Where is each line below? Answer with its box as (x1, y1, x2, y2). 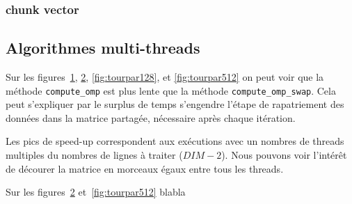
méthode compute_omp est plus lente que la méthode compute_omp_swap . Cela (6, 83, 336, 97)
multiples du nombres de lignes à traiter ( (6, 148, 183, 162)
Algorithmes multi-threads (6, 37, 200, 58)
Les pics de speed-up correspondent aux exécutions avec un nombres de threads (6, 134, 344, 148)
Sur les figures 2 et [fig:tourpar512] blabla (6, 185, 186, 199)
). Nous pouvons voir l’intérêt (221, 148, 347, 162)
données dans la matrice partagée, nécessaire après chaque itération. (6, 110, 296, 125)
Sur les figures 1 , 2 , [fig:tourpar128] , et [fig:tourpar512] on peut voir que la (6, 70, 324, 84)
